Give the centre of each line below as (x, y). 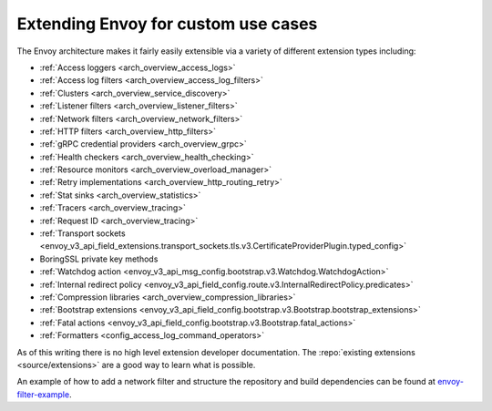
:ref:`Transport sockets (83, 233)
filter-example (43, 394)
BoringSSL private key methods (99, 259)
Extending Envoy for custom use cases (167, 24)
